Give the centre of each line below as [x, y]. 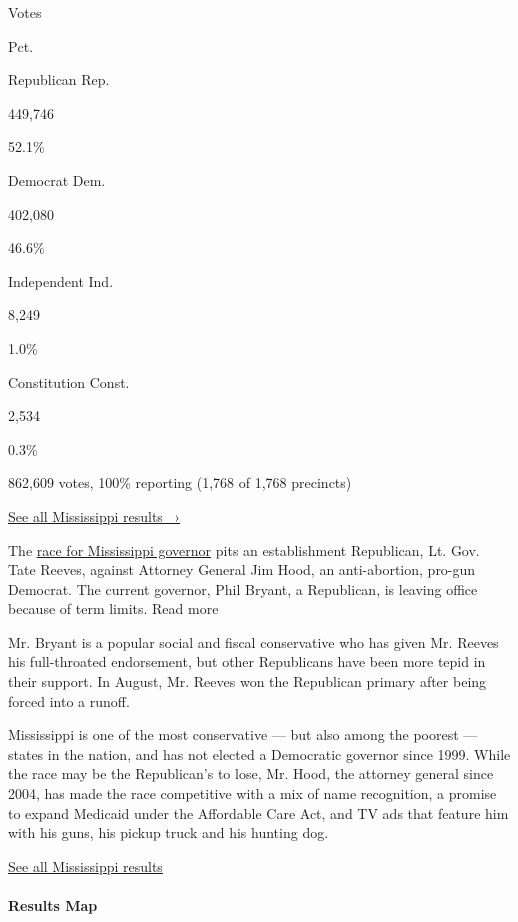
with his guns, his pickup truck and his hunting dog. [168, 832]
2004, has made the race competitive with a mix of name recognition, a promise [252, 793]
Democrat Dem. [57, 179]
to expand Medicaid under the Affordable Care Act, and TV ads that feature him [258, 812]
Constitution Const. [69, 381]
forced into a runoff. [69, 700]
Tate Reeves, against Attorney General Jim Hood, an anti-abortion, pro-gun [242, 569]
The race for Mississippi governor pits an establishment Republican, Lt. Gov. [244, 549]
